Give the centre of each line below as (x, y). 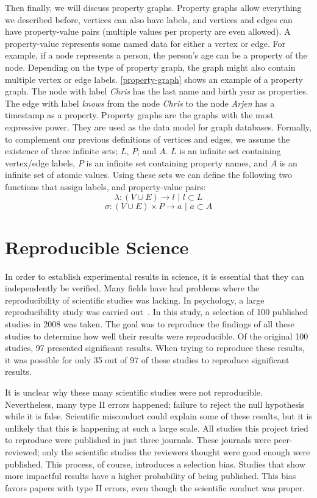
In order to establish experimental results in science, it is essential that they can (155, 276)
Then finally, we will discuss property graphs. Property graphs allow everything (153, 7)
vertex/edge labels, (40, 162)
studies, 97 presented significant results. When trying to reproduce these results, (155, 348)
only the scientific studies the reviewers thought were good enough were (176, 451)
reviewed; (22, 451)
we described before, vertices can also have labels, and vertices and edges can (149, 19)
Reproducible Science (97, 247)
